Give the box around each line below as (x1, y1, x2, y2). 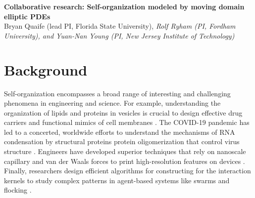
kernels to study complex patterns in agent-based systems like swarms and (4, 175, 230, 185)
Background (4, 59, 88, 79)
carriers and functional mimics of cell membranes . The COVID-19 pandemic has (4, 117, 250, 127)
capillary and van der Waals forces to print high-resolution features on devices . (4, 156, 245, 166)
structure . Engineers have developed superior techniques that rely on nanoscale (4, 146, 246, 157)
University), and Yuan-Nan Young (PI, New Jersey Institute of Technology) (4, 30, 235, 40)
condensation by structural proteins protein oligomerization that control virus (4, 136, 240, 147)
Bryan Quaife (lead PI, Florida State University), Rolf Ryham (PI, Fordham (4, 21, 236, 31)
